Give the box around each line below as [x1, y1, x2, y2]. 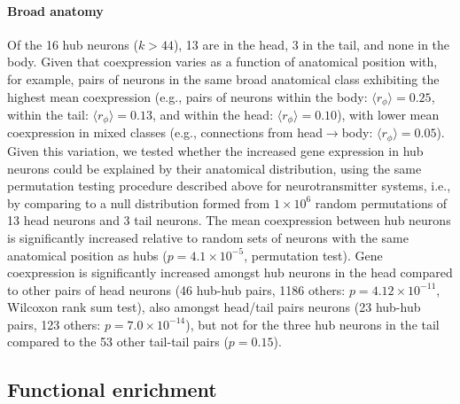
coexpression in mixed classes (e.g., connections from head [7, 123, 323, 142]
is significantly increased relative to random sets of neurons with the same [7, 228, 409, 246]
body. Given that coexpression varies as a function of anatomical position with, [7, 52, 438, 71]
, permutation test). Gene [244, 245, 383, 264]
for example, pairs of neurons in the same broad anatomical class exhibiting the [7, 69, 440, 88]
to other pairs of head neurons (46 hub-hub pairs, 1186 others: [7, 280, 346, 299]
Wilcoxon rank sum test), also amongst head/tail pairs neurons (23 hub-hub [7, 298, 421, 316]
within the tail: [7, 105, 89, 124]
